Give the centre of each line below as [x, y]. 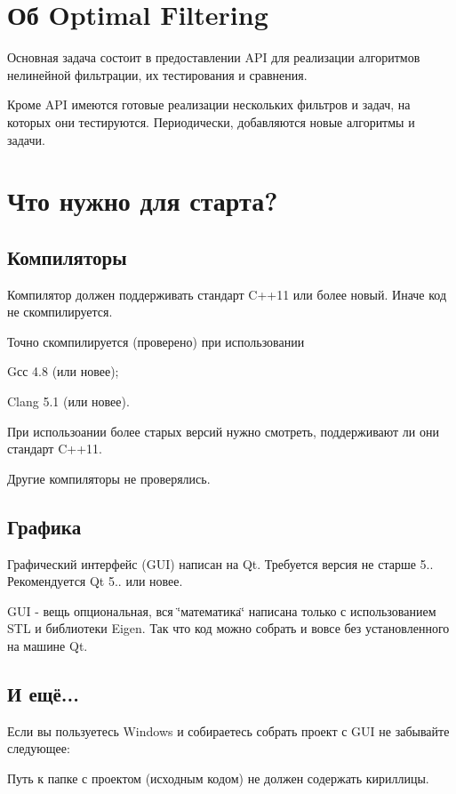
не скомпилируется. [60, 312]
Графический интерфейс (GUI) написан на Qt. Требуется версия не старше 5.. [220, 563]
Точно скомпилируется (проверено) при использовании [156, 341]
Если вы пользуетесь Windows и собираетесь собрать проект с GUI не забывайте [228, 730]
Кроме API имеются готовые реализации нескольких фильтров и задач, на [209, 104]
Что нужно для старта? [143, 201]
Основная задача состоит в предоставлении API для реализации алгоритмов [214, 57]
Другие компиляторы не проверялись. [109, 478]
